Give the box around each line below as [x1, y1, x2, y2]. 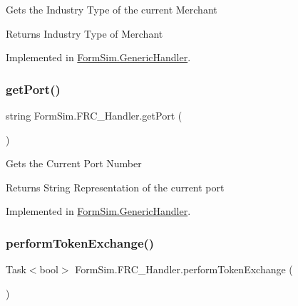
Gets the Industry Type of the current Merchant [6, 2, 217, 16]
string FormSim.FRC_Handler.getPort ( [6, 108, 183, 122]
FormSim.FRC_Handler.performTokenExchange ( [75, 262, 293, 277]
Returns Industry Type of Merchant [6, 26, 163, 41]
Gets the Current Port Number [6, 156, 142, 171]
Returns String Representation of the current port [6, 179, 225, 194]
